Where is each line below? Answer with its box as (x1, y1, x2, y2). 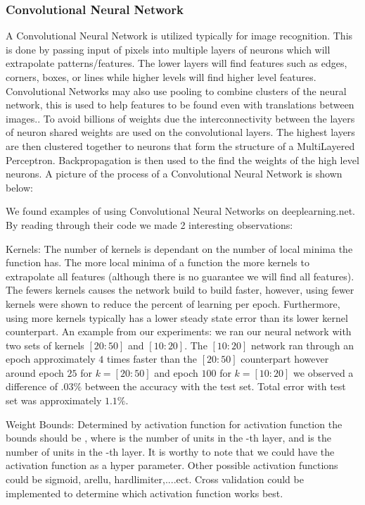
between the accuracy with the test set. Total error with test (84, 379, 346, 394)
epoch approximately (6, 351, 96, 366)
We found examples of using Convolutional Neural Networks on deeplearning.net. (6, 204, 355, 218)
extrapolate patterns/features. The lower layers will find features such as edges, (6, 56, 347, 70)
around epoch (6, 365, 64, 380)
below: (6, 180, 33, 194)
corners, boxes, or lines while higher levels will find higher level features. (6, 70, 316, 84)
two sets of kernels (6, 337, 84, 352)
